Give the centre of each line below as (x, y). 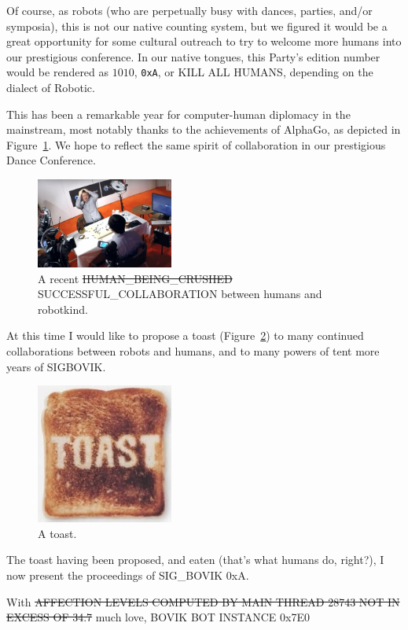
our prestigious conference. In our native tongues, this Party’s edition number (193, 56)
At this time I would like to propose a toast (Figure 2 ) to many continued (185, 335)
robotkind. (63, 309)
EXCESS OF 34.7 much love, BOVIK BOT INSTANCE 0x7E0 (158, 617)
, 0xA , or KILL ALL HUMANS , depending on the (254, 72)
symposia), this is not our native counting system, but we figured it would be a (197, 26)
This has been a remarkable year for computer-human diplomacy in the (178, 114)
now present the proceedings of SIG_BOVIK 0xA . (128, 575)
